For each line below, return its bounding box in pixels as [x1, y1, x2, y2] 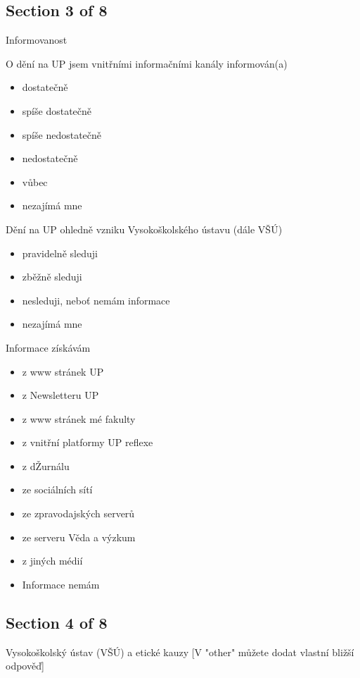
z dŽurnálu [22, 458, 70, 473]
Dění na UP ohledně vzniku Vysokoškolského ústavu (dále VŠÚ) [6, 221, 283, 236]
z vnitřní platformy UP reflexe [22, 435, 153, 450]
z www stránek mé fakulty [22, 411, 136, 426]
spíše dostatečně [22, 103, 92, 118]
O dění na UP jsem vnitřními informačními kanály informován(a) [6, 56, 288, 70]
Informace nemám [22, 577, 100, 591]
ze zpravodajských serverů [22, 506, 135, 521]
